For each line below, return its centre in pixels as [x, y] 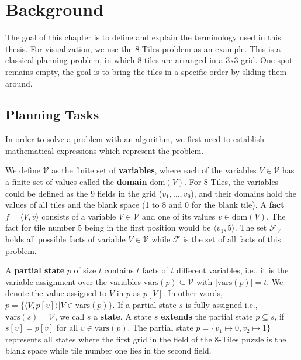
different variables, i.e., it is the [233, 270]
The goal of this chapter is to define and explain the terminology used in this [143, 37]
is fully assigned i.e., [222, 305]
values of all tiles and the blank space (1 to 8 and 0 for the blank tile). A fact [145, 205]
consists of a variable [79, 216]
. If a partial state [144, 305]
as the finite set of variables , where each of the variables [154, 170]
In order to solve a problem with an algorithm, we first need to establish [135, 139]
